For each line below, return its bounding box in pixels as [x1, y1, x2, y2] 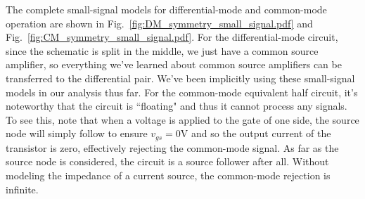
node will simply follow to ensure [6, 126, 148, 141]
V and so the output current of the [180, 126, 331, 141]
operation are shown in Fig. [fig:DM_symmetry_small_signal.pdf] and [6, 15, 313, 30]
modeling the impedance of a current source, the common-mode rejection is [6, 167, 331, 182]
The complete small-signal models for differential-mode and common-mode [6, 2, 327, 16]
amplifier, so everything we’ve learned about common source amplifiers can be [6, 57, 342, 72]
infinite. [6, 181, 39, 196]
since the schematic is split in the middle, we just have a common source [6, 43, 319, 58]
